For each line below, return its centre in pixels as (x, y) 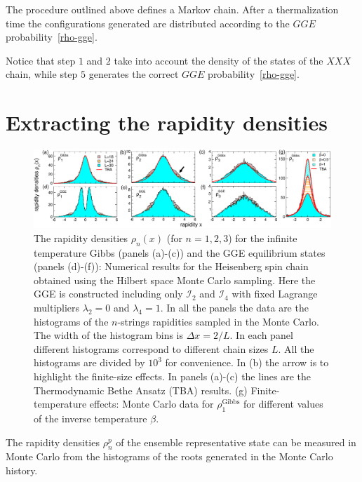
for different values (283, 404)
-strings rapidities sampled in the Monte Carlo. (218, 321)
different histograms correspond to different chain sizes (151, 348)
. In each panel (261, 335)
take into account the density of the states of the (219, 60)
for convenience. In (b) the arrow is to (247, 362)
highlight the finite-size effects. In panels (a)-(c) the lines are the (173, 376)
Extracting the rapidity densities (167, 122)
